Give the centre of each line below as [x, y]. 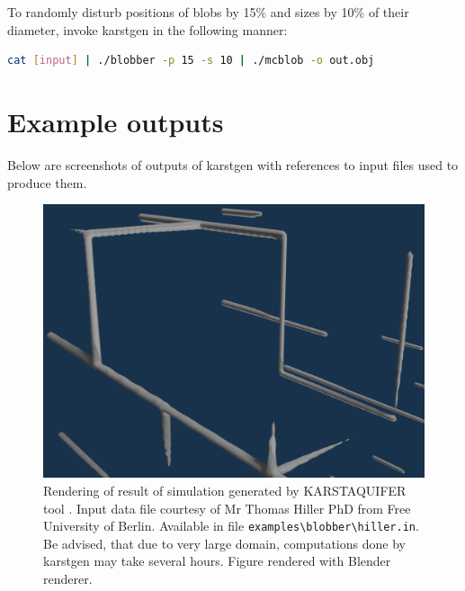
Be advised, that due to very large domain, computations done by [224, 543]
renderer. [68, 579]
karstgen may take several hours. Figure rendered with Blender [217, 561]
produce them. [47, 182]
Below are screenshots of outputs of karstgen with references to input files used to [233, 164]
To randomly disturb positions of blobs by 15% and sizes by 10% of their [208, 12]
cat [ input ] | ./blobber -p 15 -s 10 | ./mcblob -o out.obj [191, 61]
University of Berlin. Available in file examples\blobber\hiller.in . [231, 526]
